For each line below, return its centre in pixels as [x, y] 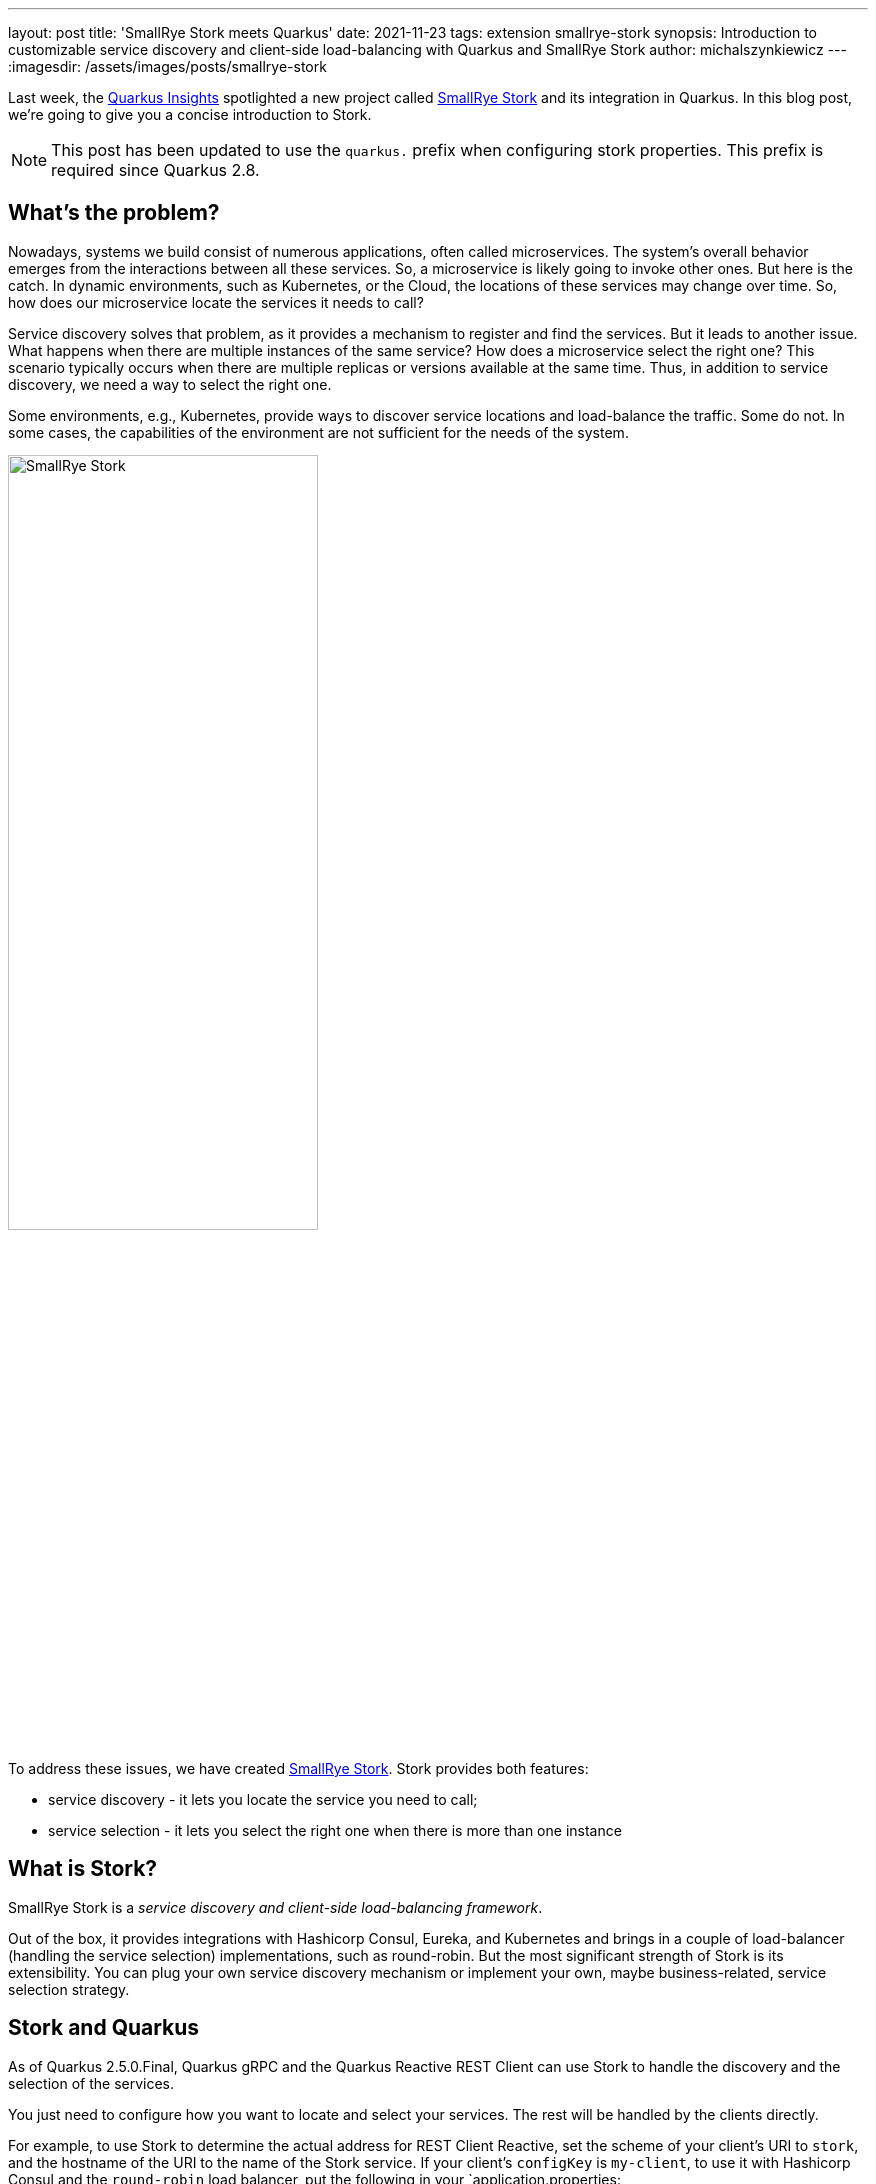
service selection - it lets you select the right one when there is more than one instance [335, 1831]
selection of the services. [91, 2083]
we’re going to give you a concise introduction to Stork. [190, 114]
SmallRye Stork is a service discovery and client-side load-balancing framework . [275, 1907]
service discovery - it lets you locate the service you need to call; [263, 1800]
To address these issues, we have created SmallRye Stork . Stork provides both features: [298, 1769]
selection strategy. [69, 1989]
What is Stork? [83, 1869]
